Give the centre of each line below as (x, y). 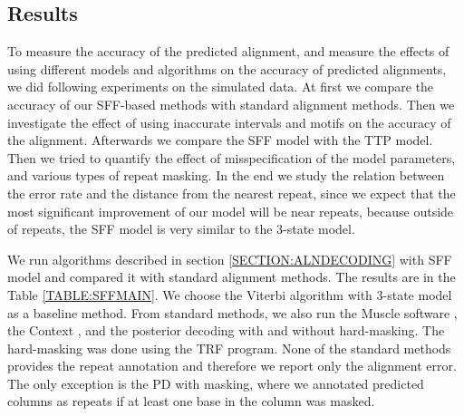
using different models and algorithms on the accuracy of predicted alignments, (227, 68)
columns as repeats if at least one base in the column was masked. (191, 401)
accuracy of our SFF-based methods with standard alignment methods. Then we (231, 104)
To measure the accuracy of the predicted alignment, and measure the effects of (228, 51)
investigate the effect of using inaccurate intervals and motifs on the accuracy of (229, 122)
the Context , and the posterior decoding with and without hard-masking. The (226, 330)
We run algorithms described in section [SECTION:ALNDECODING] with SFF (230, 259)
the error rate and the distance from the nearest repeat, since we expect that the (232, 193)
